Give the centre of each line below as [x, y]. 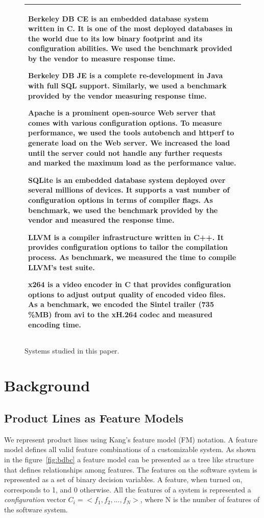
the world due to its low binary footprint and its [115, 38]
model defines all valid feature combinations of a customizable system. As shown [130, 449]
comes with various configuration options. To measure [125, 122]
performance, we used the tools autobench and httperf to [131, 133]
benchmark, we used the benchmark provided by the [123, 210]
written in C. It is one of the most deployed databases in [130, 28]
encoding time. [55, 324]
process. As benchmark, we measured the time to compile [132, 257]
